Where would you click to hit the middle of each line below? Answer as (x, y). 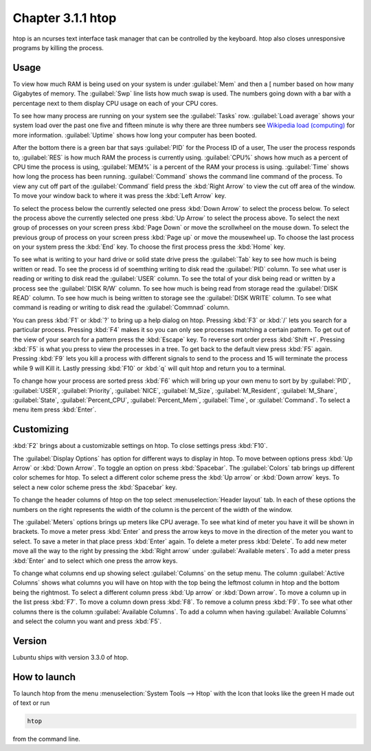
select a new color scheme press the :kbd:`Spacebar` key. (95, 487)
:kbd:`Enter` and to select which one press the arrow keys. (95, 561)
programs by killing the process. (58, 47)
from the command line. (46, 739)
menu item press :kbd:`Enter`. (55, 410)
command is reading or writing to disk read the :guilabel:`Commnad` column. (121, 307)
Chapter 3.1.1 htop (65, 18)
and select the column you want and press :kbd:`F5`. (87, 621)
